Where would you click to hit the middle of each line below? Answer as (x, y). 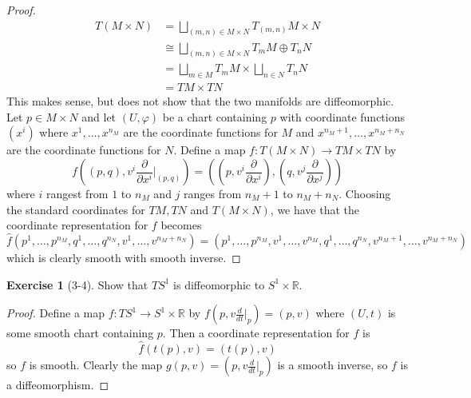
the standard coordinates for (76, 209)
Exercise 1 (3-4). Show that (77, 284)
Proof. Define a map (56, 313)
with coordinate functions (342, 116)
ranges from (213, 194)
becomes (181, 225)
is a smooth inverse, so (332, 365)
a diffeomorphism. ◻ (58, 385)
